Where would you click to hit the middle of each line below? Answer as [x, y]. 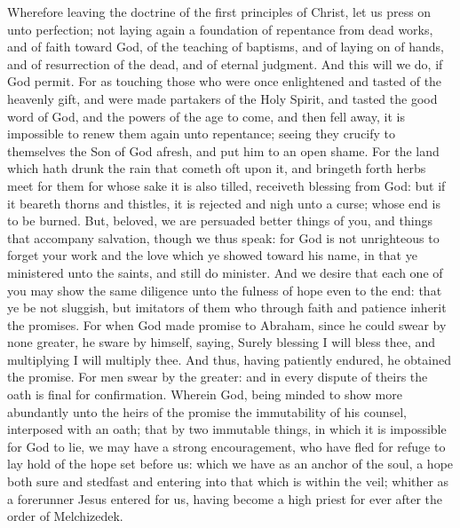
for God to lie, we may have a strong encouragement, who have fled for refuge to [226, 446]
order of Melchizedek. [65, 516]
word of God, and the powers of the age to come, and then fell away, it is [206, 116]
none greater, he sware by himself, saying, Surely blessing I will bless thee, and [222, 342]
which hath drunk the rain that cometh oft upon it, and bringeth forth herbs [217, 168]
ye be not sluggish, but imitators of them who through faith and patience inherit [227, 307]
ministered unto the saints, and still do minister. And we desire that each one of [225, 272]
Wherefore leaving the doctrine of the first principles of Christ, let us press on [219, 12]
